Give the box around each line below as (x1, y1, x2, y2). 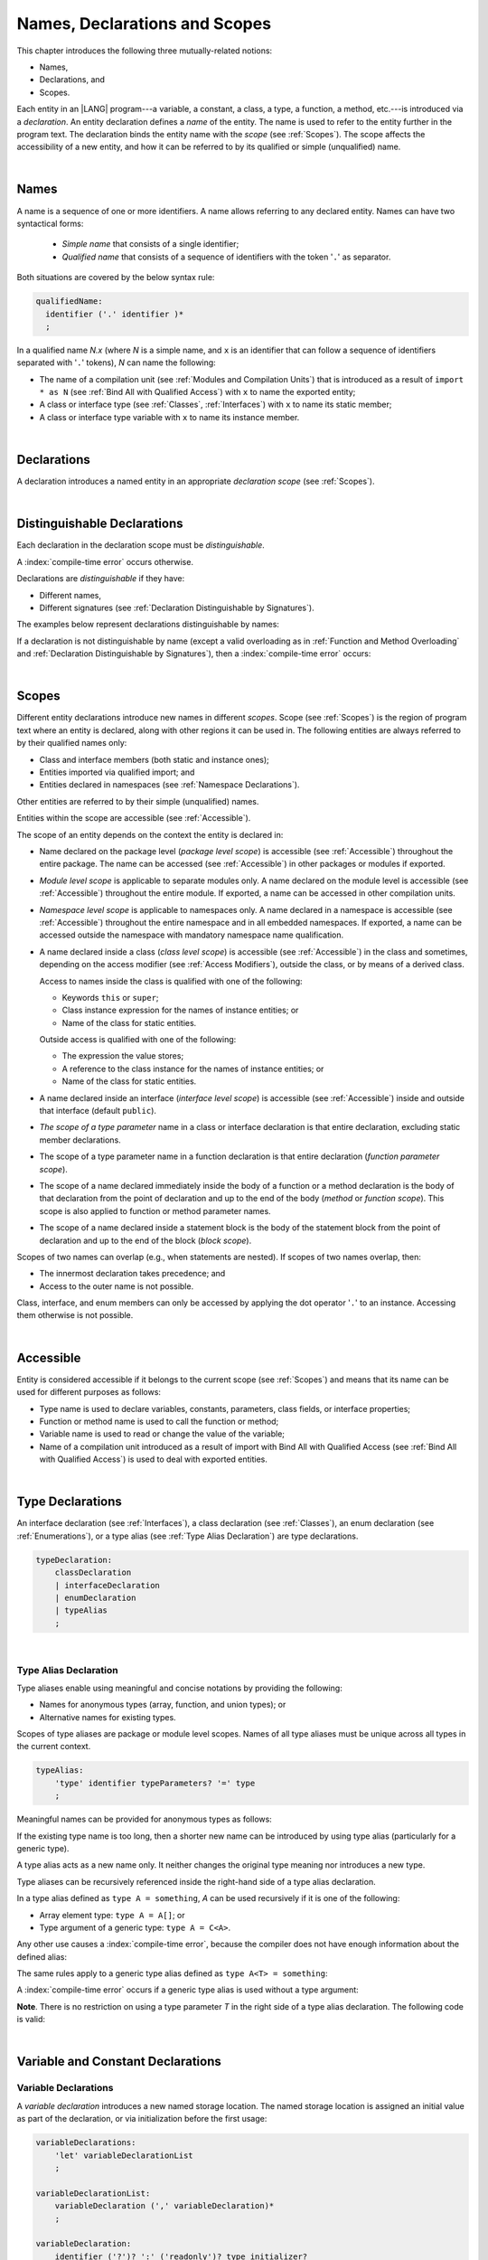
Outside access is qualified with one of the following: (39, 1034, 237, 1045)
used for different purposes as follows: (16, 1387, 162, 1398)
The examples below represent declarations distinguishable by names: (16, 619, 280, 630)
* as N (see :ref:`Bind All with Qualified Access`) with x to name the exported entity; (39, 387, 356, 398)
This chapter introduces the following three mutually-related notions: (16, 45, 273, 56)
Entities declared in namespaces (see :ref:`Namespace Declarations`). (39, 779, 300, 790)
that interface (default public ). (39, 1106, 157, 1116)
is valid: (16, 2014, 45, 2025)
